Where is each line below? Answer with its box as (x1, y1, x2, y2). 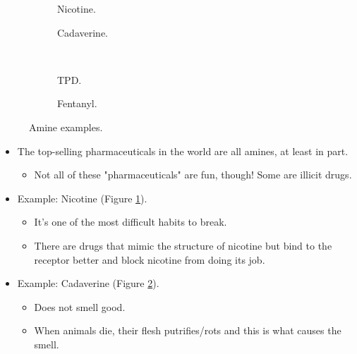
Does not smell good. (34, 299, 126, 314)
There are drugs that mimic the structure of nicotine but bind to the (34, 238, 332, 252)
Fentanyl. (57, 96, 97, 111)
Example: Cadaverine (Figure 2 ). (17, 276, 159, 291)
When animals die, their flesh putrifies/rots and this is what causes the (34, 323, 341, 338)
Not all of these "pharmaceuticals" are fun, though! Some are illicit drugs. (34, 167, 352, 182)
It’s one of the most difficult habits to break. (34, 214, 227, 229)
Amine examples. (29, 119, 103, 134)
